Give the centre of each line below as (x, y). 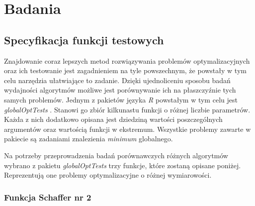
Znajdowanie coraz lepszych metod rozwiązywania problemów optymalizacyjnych (127, 60)
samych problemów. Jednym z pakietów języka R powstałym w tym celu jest (121, 99)
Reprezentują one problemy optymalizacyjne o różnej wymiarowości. (108, 175)
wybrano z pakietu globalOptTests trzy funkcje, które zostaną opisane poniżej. (123, 165)
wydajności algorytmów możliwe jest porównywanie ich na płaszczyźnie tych (120, 90)
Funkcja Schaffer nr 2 (48, 197)
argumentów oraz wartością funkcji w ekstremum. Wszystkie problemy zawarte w (127, 129)
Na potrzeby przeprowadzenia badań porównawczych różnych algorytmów (116, 155)
